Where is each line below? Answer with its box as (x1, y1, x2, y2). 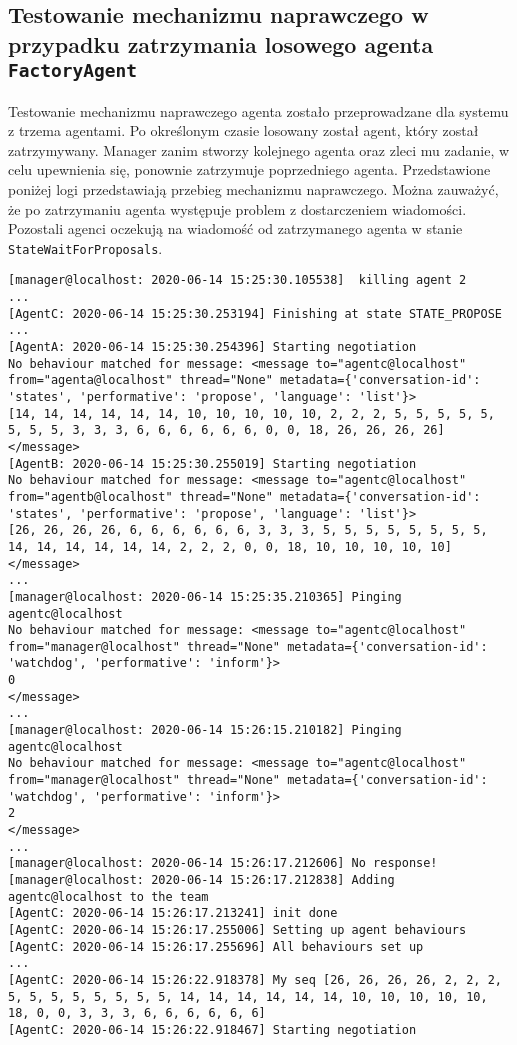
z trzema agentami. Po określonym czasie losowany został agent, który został (8, 120, 479, 141)
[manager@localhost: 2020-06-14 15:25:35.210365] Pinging (8, 589, 402, 604)
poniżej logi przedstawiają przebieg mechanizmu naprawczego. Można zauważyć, (8, 178, 499, 199)
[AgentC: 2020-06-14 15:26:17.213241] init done (8, 906, 338, 921)
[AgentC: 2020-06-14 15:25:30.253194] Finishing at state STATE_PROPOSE (8, 306, 502, 321)
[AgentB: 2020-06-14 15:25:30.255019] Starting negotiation (8, 456, 417, 471)
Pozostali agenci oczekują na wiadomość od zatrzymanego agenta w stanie (8, 218, 463, 239)
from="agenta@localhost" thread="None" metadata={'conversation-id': (8, 373, 481, 388)
